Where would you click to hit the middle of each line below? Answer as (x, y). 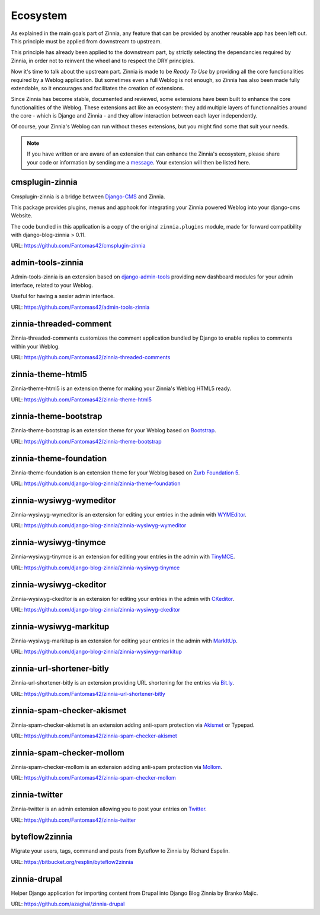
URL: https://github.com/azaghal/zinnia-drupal (68, 904)
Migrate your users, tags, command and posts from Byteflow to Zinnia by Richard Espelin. (121, 851)
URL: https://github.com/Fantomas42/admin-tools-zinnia (80, 307)
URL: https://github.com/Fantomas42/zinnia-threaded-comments (91, 357)
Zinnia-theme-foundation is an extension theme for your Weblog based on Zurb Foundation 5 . (125, 473)
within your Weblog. (36, 346)
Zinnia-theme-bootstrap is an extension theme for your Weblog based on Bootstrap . (113, 430)
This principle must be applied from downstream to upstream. (87, 41)
